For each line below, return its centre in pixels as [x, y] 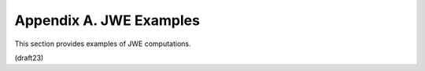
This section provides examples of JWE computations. [103, 44]
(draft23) [29, 58]
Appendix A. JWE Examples [107, 20]
